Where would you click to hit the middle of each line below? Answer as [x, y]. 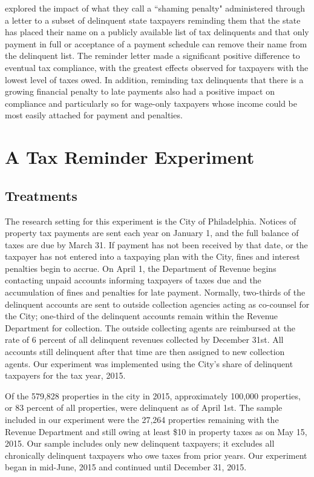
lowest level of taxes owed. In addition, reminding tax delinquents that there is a [154, 79]
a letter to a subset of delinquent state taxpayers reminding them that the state [153, 20]
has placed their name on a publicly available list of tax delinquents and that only [157, 32]
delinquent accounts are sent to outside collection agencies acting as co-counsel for [157, 304]
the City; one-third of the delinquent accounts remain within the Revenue [142, 316]
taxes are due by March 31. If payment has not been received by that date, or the [156, 244]
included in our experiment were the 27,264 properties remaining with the [142, 420]
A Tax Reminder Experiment [130, 157]
